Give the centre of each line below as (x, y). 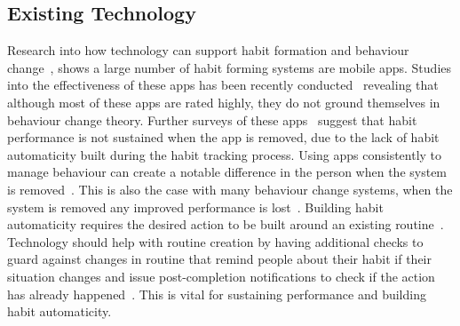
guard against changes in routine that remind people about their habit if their (219, 259)
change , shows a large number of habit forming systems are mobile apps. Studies (230, 67)
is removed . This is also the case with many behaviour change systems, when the (230, 189)
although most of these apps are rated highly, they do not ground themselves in (224, 102)
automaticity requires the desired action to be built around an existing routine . (226, 224)
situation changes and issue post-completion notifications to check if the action (221, 276)
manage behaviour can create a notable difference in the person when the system (227, 172)
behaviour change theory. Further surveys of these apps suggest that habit (212, 119)
